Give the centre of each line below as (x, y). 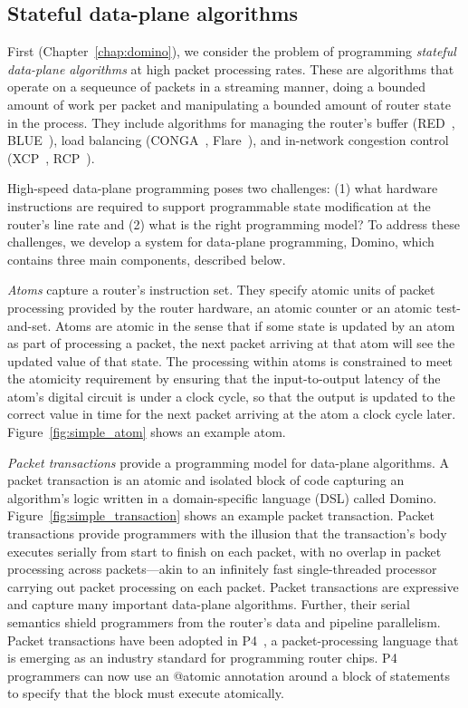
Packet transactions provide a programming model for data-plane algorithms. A (229, 462)
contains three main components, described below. (147, 259)
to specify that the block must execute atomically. (146, 693)
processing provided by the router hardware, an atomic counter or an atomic (220, 307)
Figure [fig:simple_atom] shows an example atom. (147, 432)
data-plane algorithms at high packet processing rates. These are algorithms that (231, 68)
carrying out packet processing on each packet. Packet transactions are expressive (233, 586)
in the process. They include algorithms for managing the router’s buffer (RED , (231, 122)
